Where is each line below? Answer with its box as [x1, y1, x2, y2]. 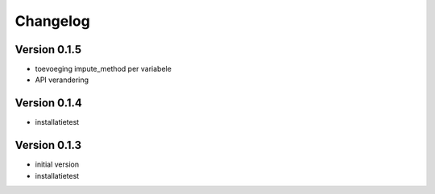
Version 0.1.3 [14, 138, 82, 152]
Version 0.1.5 [14, 43, 82, 56]
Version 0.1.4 [14, 97, 82, 110]
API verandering [35, 75, 89, 85]
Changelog [14, 12, 90, 30]
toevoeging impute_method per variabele [35, 64, 172, 74]
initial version [35, 159, 80, 169]
